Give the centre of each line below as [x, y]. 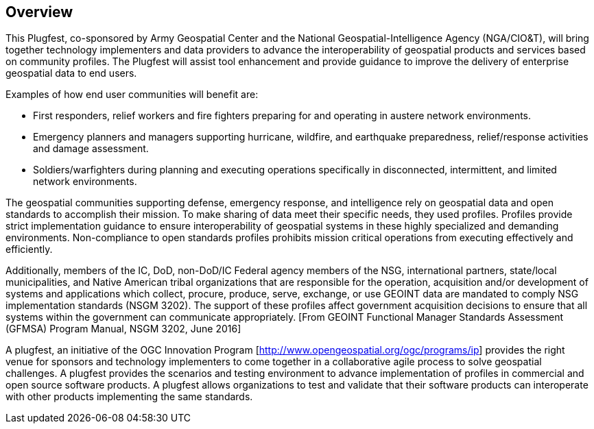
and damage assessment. [91, 149]
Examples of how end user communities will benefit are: [132, 95]
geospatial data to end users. [71, 73]
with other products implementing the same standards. [129, 397]
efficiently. [29, 249]
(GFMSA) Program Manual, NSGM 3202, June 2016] [123, 329]
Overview [39, 12]
